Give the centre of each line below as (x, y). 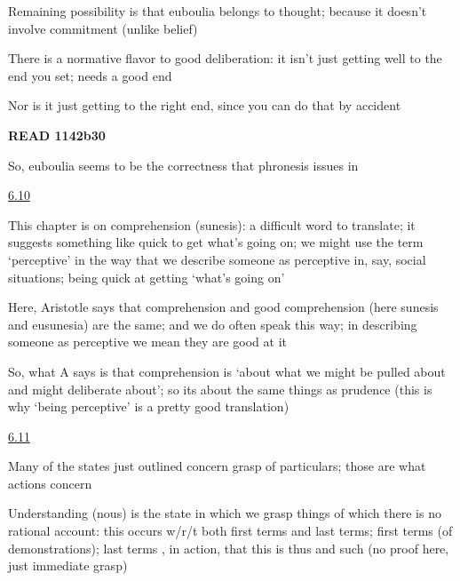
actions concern (50, 483)
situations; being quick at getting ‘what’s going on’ (147, 277)
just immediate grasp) (68, 565)
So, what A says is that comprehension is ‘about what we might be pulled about (227, 371)
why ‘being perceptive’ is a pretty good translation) (149, 406)
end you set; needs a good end (90, 75)
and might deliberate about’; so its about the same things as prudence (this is (220, 389)
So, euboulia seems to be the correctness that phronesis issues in (183, 165)
